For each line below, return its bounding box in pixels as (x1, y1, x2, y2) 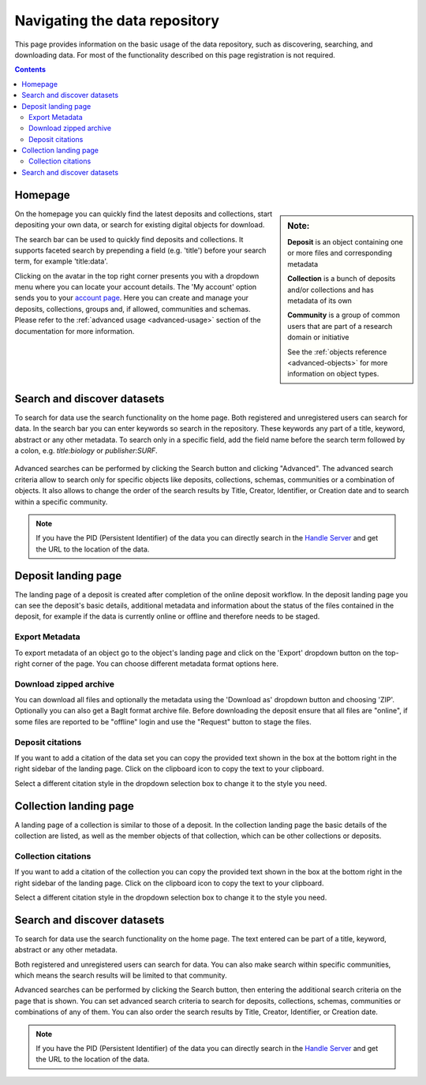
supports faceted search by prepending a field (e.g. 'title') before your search (14, 245, 267, 255)
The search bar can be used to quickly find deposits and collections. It (14, 234, 244, 244)
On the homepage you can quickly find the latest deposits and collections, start (14, 209, 273, 219)
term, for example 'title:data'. (14, 256, 108, 266)
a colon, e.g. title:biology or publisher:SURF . (14, 446, 158, 455)
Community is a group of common (287, 310, 400, 320)
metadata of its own (287, 296, 353, 305)
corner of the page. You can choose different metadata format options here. (32, 659, 279, 668)
